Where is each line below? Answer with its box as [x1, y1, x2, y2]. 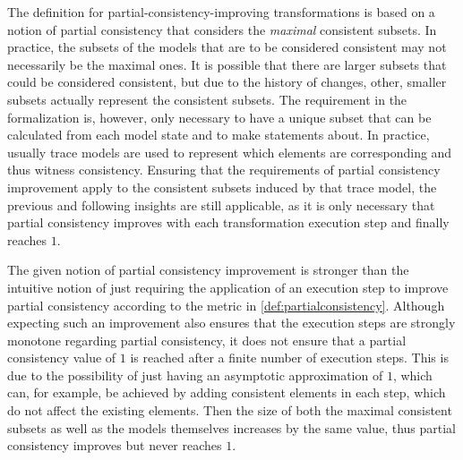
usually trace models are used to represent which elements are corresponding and [7, 142, 452, 161]
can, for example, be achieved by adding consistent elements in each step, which [7, 383, 446, 402]
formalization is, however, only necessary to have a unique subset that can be [7, 107, 432, 126]
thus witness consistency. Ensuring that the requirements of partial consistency [7, 160, 441, 179]
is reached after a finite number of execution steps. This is [130, 348, 449, 367]
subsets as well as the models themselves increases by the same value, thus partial [7, 418, 457, 437]
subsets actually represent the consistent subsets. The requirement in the [7, 89, 407, 108]
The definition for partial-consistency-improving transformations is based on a [7, 3, 435, 21]
